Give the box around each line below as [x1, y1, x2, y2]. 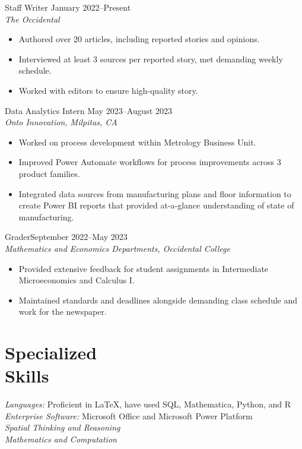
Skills [5, 363, 49, 388]
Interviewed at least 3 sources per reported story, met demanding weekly [18, 52, 283, 65]
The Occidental [5, 12, 60, 25]
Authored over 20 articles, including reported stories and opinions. [18, 33, 260, 45]
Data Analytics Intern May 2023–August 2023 [5, 104, 172, 116]
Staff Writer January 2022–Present [5, 1, 131, 13]
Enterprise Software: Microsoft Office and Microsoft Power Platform [5, 409, 253, 422]
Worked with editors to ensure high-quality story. [18, 84, 198, 96]
